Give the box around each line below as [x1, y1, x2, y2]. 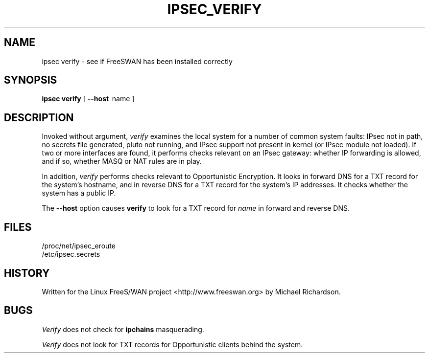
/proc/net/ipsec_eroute [42, 242, 116, 250]
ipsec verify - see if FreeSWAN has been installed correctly [42, 57, 233, 66]
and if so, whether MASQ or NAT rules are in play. [42, 157, 202, 166]
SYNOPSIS [4, 74, 57, 87]
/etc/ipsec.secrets [42, 250, 100, 259]
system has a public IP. [42, 189, 116, 198]
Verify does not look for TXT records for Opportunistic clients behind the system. [42, 340, 303, 349]
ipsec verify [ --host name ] [42, 94, 135, 103]
